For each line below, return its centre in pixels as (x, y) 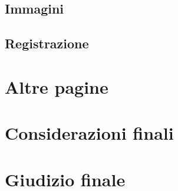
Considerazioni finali (89, 133)
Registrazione (47, 43)
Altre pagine (57, 86)
